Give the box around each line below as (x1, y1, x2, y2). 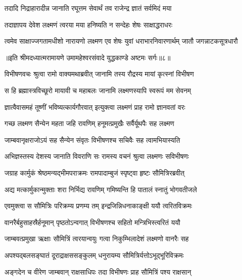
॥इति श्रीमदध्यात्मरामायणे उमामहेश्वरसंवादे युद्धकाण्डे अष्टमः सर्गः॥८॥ (4, 52, 170, 62)
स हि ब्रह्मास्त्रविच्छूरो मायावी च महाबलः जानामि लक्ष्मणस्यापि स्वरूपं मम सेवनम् (4, 85, 191, 95)
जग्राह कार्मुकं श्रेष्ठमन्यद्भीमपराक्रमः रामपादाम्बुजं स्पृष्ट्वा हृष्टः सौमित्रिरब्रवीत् (4, 167, 185, 178)
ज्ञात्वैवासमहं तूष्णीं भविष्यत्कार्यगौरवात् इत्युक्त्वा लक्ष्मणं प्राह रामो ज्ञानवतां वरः (4, 102, 186, 112)
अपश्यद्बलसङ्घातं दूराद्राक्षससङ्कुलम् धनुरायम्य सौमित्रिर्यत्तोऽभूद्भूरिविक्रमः (4, 250, 184, 260)
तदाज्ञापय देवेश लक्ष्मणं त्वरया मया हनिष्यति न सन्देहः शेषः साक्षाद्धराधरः (4, 19, 172, 29)
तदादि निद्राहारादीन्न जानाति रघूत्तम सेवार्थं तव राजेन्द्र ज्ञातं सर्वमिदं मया (4, 3, 172, 13)
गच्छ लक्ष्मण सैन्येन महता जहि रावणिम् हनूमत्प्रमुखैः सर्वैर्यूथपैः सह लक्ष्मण (4, 118, 174, 128)
